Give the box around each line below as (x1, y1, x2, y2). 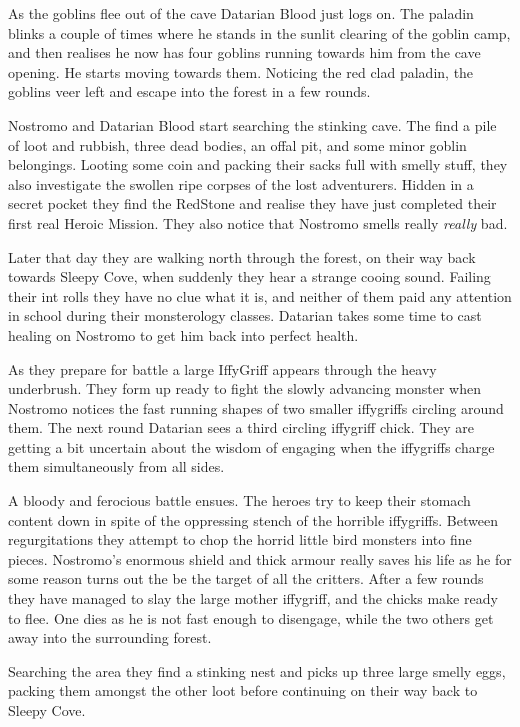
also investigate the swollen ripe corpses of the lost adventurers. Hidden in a (8, 173, 474, 194)
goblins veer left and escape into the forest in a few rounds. (8, 81, 371, 102)
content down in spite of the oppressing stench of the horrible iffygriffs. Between (8, 509, 498, 530)
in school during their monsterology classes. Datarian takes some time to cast (8, 305, 482, 326)
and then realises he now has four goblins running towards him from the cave (8, 42, 481, 63)
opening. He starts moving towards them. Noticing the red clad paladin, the (8, 61, 474, 82)
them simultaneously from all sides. (8, 456, 225, 477)
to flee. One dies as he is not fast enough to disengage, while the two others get (8, 607, 494, 628)
